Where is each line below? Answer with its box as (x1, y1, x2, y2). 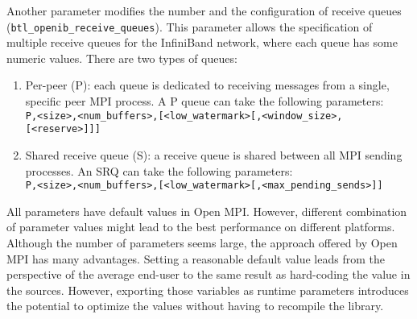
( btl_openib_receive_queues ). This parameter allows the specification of (6, 18, 373, 35)
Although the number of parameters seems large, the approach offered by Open (6, 234, 398, 251)
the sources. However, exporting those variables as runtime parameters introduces (6, 281, 409, 298)
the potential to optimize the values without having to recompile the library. (6, 297, 384, 314)
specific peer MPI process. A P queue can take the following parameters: (25, 93, 384, 110)
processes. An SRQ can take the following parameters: (25, 162, 293, 179)
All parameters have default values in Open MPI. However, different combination (6, 202, 407, 219)
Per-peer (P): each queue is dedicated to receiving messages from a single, (25, 77, 390, 93)
